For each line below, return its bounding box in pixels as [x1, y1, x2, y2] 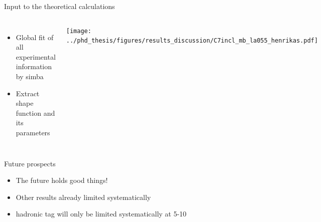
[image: [66, 27, 91, 35]
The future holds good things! [16, 175, 108, 185]
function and [16, 107, 55, 118]
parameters [16, 127, 50, 137]
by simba [16, 71, 44, 81]
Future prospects [4, 158, 56, 168]
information [16, 61, 52, 72]
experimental [16, 51, 56, 62]
